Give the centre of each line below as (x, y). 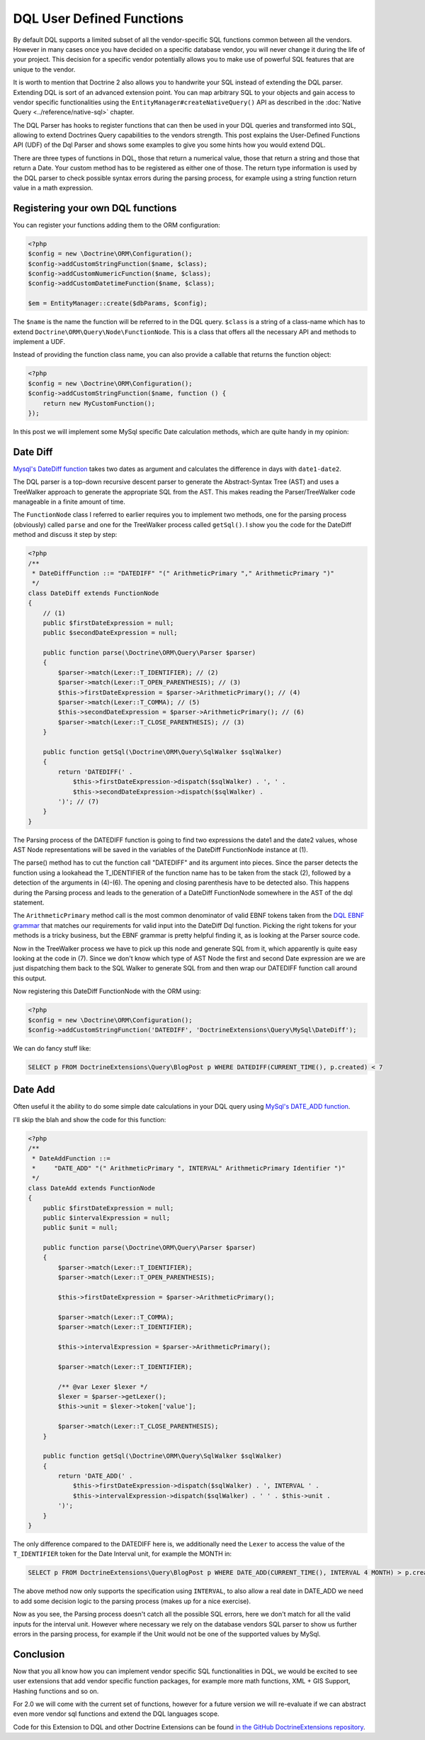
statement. (29, 903)
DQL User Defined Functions (98, 18)
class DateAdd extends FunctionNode (92, 1188)
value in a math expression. (53, 188)
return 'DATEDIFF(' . (95, 772)
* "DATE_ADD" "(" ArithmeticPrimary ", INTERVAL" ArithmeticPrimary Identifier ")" (189, 1168)
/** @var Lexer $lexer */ (103, 1386)
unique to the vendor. (44, 69)
